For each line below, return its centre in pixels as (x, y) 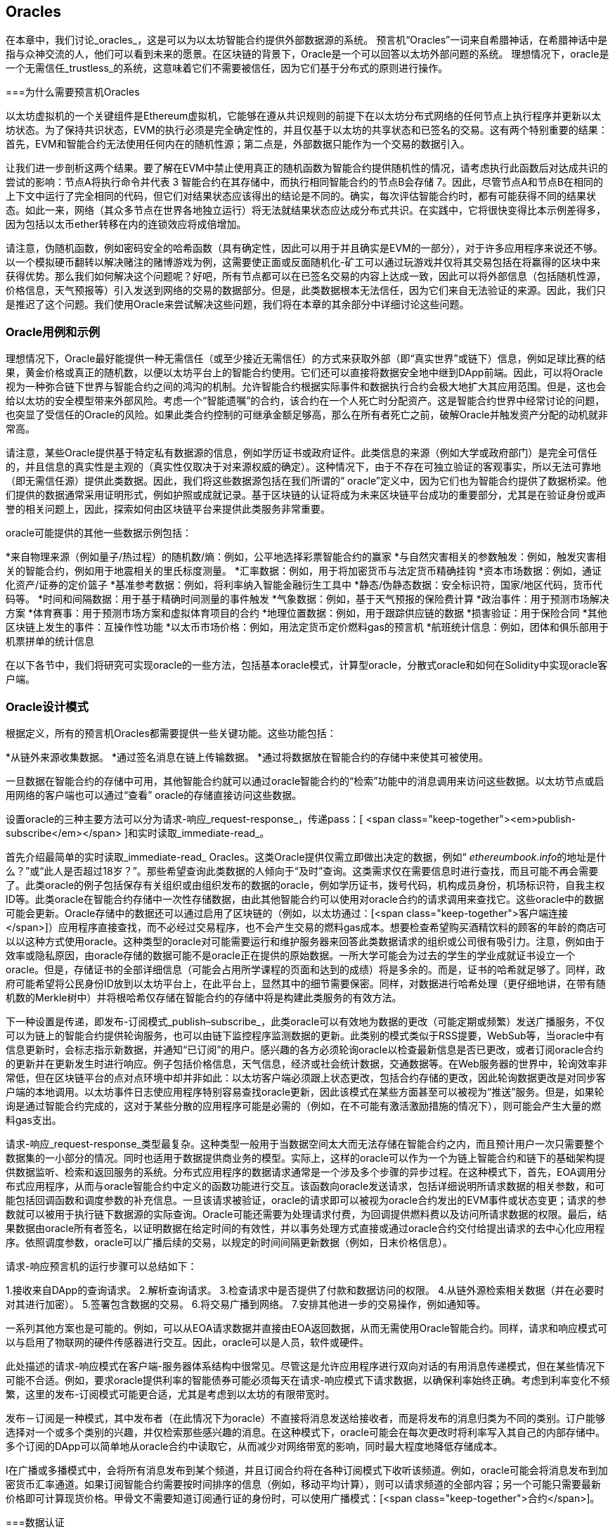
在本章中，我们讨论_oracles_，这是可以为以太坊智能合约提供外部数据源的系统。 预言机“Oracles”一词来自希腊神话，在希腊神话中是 (307, 40)
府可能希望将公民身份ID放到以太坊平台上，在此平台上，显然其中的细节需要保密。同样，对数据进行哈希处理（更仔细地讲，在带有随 (306, 983)
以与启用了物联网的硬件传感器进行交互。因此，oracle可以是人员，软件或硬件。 (188, 1342)
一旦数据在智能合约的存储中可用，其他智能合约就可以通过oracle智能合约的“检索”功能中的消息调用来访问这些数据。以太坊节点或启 (305, 781)
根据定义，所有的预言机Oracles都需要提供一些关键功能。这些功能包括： (171, 733)
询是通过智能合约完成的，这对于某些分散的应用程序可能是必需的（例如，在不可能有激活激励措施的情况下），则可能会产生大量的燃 (303, 1105)
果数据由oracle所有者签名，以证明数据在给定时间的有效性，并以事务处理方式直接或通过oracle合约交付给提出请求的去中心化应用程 (305, 1228)
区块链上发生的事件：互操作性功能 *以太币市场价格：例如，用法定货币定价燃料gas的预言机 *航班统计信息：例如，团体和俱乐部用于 (307, 627)
